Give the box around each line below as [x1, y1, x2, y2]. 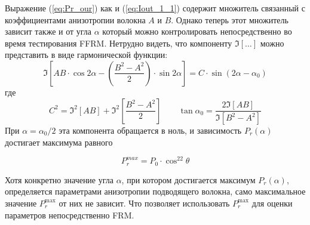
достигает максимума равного [5, 135, 113, 148]
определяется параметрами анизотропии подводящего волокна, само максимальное [5, 185, 306, 198]
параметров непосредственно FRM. [5, 208, 134, 221]
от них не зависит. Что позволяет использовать [59, 196, 230, 209]
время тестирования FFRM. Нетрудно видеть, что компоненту [5, 36, 232, 49]
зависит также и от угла [5, 25, 91, 38]
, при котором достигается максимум [121, 173, 256, 186]
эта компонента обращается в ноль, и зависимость [59, 124, 242, 136]
